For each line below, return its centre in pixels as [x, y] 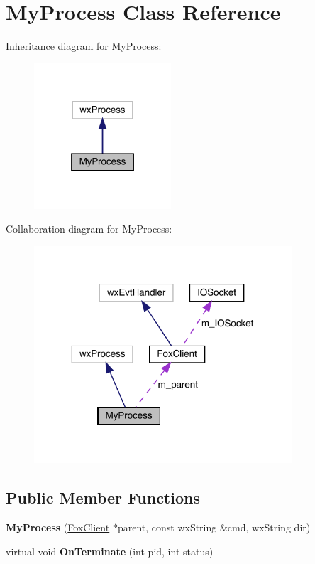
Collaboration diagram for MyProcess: [89, 229]
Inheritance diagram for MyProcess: [84, 46]
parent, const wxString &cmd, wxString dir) [214, 527]
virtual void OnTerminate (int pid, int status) [110, 551]
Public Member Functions [103, 498]
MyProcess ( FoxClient [58, 527]
